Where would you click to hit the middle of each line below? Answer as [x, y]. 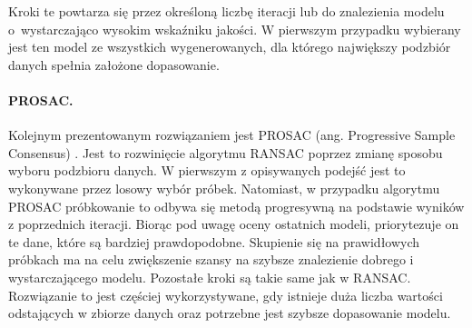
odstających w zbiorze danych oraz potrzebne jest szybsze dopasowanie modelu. [230, 313]
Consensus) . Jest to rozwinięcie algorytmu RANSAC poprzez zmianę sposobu [226, 152]
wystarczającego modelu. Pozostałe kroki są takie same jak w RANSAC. [210, 277]
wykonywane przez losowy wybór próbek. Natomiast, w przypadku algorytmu [224, 188]
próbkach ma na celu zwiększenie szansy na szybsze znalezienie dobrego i [211, 259]
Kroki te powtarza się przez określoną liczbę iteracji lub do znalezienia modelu [226, 11]
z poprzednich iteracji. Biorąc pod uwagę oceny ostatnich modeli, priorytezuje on [234, 224]
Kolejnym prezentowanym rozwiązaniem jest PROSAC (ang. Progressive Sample [232, 135]
